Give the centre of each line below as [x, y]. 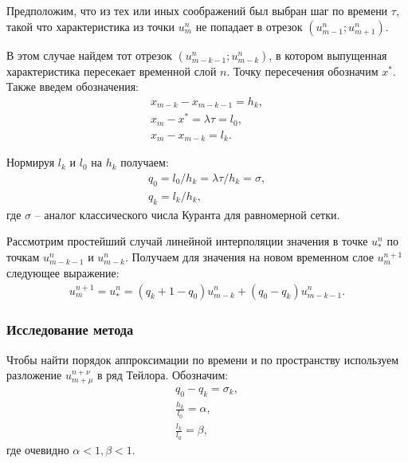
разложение [34, 375]
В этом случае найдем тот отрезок [89, 55]
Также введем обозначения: [73, 86]
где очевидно [38, 449]
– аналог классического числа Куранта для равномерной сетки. [187, 214]
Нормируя [31, 162]
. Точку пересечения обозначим [302, 71]
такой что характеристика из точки [90, 26]
